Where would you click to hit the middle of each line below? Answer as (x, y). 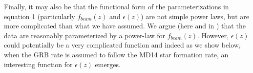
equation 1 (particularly (40, 16)
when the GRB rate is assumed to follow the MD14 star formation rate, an (116, 54)
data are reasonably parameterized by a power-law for (85, 35)
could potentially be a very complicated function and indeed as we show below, (122, 45)
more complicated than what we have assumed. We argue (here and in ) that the (125, 26)
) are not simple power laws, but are (195, 16)
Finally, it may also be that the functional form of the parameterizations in (116, 6)
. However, (213, 35)
